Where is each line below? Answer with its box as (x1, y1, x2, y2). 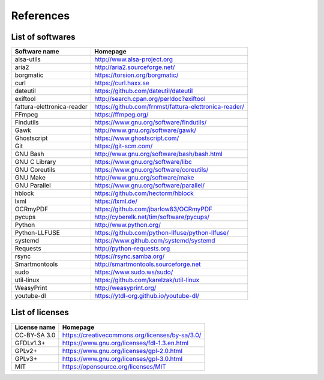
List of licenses (11, 307, 69, 318)
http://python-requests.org (94, 244, 170, 253)
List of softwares (11, 32, 76, 42)
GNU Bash (14, 150, 44, 158)
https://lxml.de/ (94, 197, 138, 205)
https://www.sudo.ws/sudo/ (94, 268, 173, 276)
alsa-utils (14, 55, 41, 64)
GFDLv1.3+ (14, 339, 46, 347)
